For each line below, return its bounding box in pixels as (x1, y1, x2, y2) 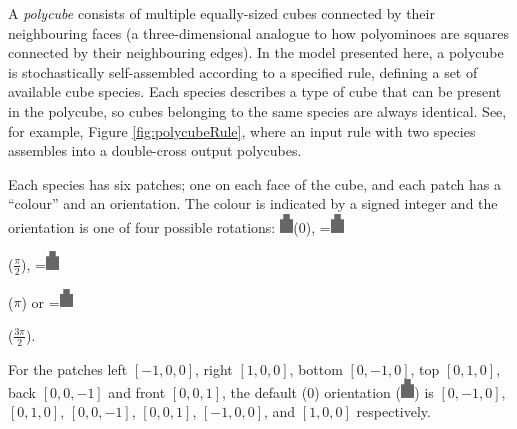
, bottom (289, 358, 343, 379)
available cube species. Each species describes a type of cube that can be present (8, 81, 502, 102)
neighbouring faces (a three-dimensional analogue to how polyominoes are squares (8, 22, 510, 43)
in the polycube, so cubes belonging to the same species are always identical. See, (8, 100, 507, 121)
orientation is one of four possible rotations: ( (8, 216, 299, 237)
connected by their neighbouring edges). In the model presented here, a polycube (8, 42, 504, 63)
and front (108, 381, 166, 402)
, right (195, 358, 233, 379)
